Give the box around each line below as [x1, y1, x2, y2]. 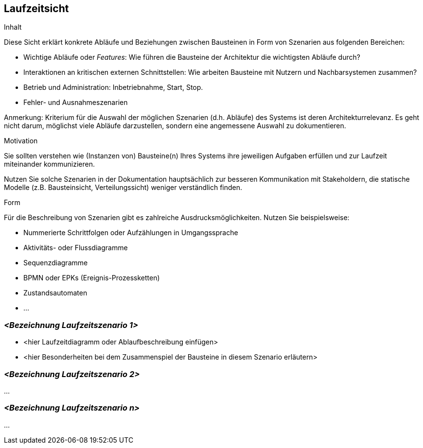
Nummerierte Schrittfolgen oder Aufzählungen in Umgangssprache [23, 228, 238, 237]
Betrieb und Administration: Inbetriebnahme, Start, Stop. [23, 83, 203, 92]
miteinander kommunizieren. [4, 160, 95, 169]
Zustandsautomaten [23, 289, 88, 297]
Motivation [4, 137, 38, 145]
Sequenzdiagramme [23, 258, 88, 267]
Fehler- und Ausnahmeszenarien [23, 98, 128, 107]
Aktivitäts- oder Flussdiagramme [23, 243, 128, 252]
